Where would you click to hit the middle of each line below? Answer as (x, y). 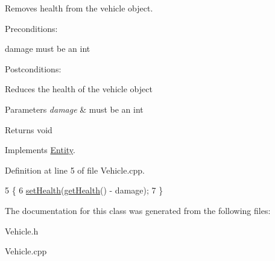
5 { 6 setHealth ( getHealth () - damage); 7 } (84, 190)
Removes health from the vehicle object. (79, 8)
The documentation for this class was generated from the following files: (138, 210)
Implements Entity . (40, 150)
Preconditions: (31, 28)
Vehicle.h (22, 231)
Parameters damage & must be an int (74, 109)
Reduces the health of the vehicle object (79, 89)
